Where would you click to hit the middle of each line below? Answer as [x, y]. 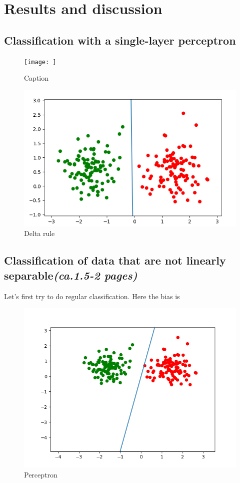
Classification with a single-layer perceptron [120, 40]
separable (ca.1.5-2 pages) [71, 275]
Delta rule [39, 233]
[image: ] [40, 62]
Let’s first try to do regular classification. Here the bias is [92, 296]
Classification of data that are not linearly [115, 260]
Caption [36, 78]
